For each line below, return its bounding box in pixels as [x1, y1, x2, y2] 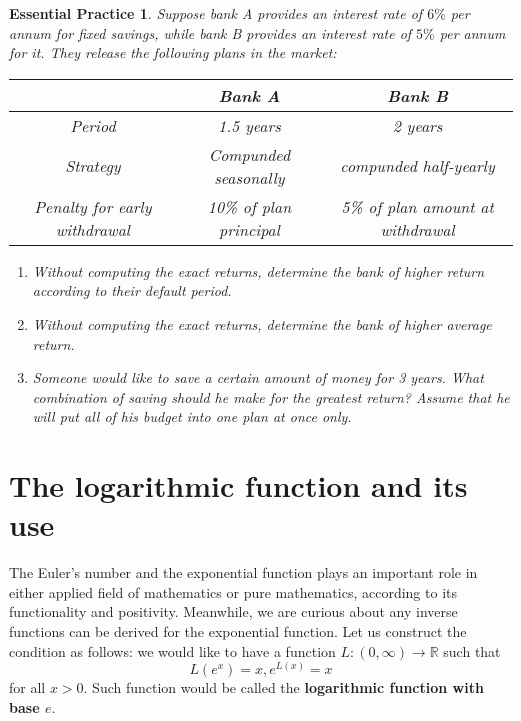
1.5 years [218, 113, 281, 137]
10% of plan [207, 194, 292, 218]
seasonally [214, 165, 285, 189]
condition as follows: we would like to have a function [9, 640, 336, 661]
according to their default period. [32, 280, 232, 301]
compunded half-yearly [340, 154, 495, 178]
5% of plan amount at [341, 194, 494, 218]
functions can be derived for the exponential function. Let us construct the [9, 621, 467, 642]
